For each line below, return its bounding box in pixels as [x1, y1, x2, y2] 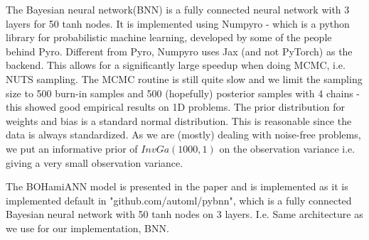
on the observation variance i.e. [219, 141, 355, 156]
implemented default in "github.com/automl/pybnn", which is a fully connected [6, 192, 352, 207]
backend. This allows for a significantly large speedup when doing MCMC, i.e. [6, 58, 346, 72]
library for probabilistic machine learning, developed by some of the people [6, 30, 332, 45]
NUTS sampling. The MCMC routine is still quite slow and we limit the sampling [6, 71, 363, 86]
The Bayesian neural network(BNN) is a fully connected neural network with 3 [6, 2, 350, 16]
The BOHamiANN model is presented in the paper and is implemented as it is [6, 179, 348, 194]
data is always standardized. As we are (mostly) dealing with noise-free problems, [6, 127, 361, 142]
